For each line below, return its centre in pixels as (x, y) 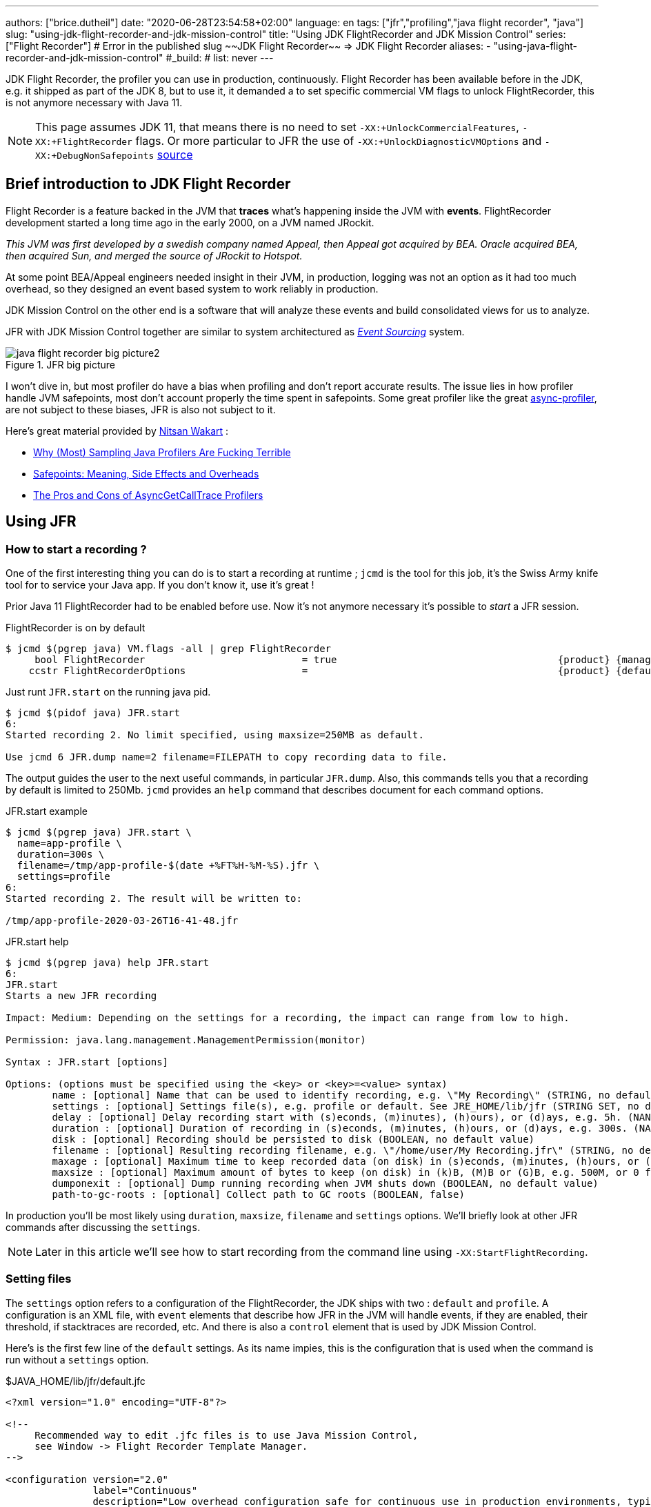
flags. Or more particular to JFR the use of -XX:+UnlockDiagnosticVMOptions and (339, 141)
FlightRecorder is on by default (76, 628)
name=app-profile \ (69, 844)
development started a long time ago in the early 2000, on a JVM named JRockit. (190, 222)
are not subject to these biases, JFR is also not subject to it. (141, 409)
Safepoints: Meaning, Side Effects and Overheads (146, 473)
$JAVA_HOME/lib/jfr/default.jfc (76, 1381)
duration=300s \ (61, 855)
